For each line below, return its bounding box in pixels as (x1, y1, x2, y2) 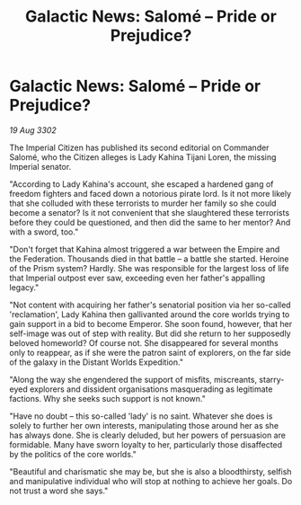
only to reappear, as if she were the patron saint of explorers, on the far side (9, 347, 292, 358)
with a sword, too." (9, 226, 79, 237)
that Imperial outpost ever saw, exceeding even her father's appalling (9, 272, 266, 283)
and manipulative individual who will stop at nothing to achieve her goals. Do (9, 475, 293, 486)
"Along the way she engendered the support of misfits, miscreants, (9, 374, 258, 385)
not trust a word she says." (9, 485, 109, 496)
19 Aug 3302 (9, 124, 57, 136)
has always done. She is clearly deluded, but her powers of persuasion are (9, 430, 286, 440)
